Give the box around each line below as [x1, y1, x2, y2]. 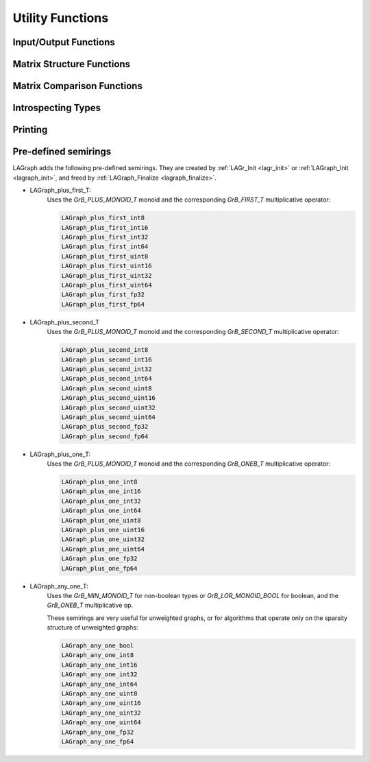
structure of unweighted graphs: [47, 623, 138, 632]
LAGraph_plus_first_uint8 [61, 252, 149, 260]
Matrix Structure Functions [12, 58, 130, 70]
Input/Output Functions [12, 36, 116, 48]
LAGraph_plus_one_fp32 [61, 555, 138, 562]
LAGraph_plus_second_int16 [61, 355, 152, 364]
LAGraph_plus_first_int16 [61, 224, 149, 231]
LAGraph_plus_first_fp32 [61, 291, 145, 298]
